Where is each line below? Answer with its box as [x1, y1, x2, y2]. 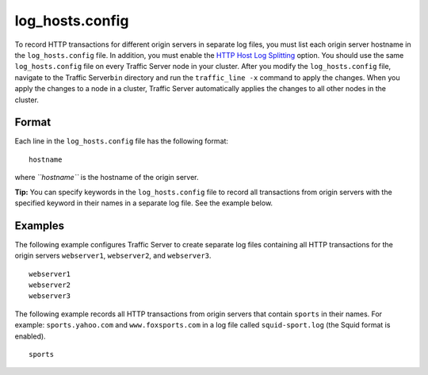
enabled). [14, 331, 47, 341]
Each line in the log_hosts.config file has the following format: [14, 136, 229, 146]
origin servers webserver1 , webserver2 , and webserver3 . [14, 251, 212, 261]
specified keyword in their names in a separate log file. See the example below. [14, 198, 273, 208]
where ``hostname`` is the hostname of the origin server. [14, 173, 199, 182]
